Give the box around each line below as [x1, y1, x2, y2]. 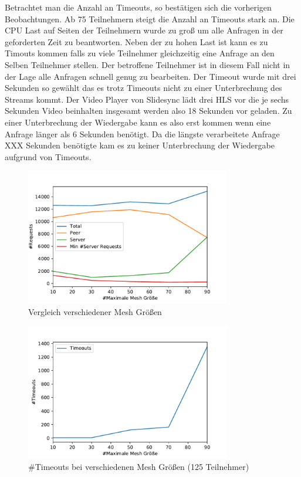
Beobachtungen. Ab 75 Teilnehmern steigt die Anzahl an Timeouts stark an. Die [5, 12, 295, 25]
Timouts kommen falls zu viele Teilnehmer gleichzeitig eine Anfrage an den [5, 47, 275, 59]
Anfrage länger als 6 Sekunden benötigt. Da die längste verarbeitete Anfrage [5, 127, 280, 140]
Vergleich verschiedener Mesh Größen [28, 306, 162, 318]
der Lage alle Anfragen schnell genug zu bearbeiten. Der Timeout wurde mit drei [5, 70, 296, 82]
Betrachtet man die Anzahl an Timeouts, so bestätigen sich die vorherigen [5, 1, 272, 13]
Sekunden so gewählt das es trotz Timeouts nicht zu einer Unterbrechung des [5, 82, 282, 94]
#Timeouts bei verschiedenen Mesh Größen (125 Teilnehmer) [28, 461, 249, 473]
